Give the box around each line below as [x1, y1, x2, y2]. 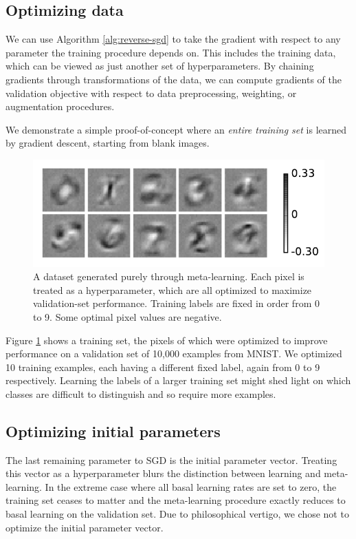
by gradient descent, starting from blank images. [5, 136, 210, 150]
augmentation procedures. [5, 99, 115, 114]
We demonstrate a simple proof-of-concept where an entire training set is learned [5, 122, 347, 136]
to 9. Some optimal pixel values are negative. [33, 309, 222, 324]
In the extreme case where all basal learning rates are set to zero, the [45, 479, 337, 494]
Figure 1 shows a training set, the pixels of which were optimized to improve [5, 332, 328, 347]
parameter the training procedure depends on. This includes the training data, [5, 45, 336, 59]
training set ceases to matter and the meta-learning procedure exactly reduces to [5, 493, 346, 507]
